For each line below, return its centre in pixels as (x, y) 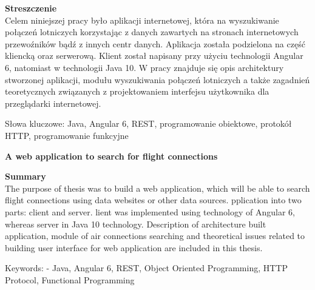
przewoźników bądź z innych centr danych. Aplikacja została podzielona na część (155, 43)
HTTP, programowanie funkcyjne (67, 135)
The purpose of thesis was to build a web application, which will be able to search (157, 188)
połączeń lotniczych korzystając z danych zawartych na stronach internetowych (152, 32)
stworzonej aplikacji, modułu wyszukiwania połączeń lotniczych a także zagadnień (157, 79)
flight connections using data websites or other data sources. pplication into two (153, 200)
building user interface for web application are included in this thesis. (134, 247)
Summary (25, 176)
